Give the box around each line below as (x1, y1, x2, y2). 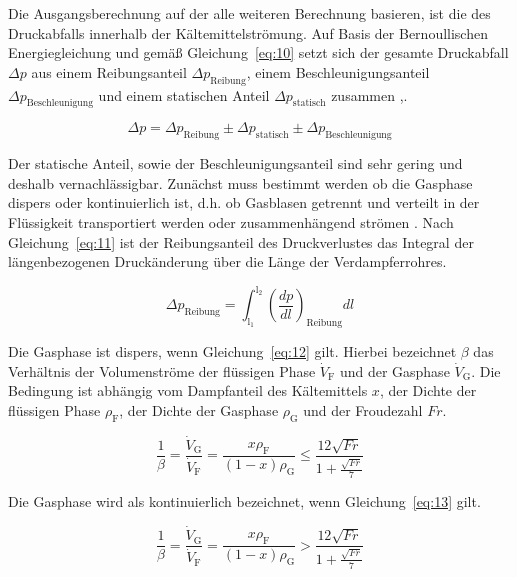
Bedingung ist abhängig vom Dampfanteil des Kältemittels (8, 380, 368, 401)
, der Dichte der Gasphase (119, 399, 279, 420)
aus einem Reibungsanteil (31, 61, 187, 82)
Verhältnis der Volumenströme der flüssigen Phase (8, 360, 316, 381)
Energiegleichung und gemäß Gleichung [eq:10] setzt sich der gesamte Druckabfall (8, 42, 509, 63)
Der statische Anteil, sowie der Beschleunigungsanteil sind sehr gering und (8, 153, 463, 174)
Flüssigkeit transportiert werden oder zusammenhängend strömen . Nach (8, 211, 454, 232)
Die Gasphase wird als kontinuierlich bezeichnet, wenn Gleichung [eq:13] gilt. (8, 491, 481, 512)
